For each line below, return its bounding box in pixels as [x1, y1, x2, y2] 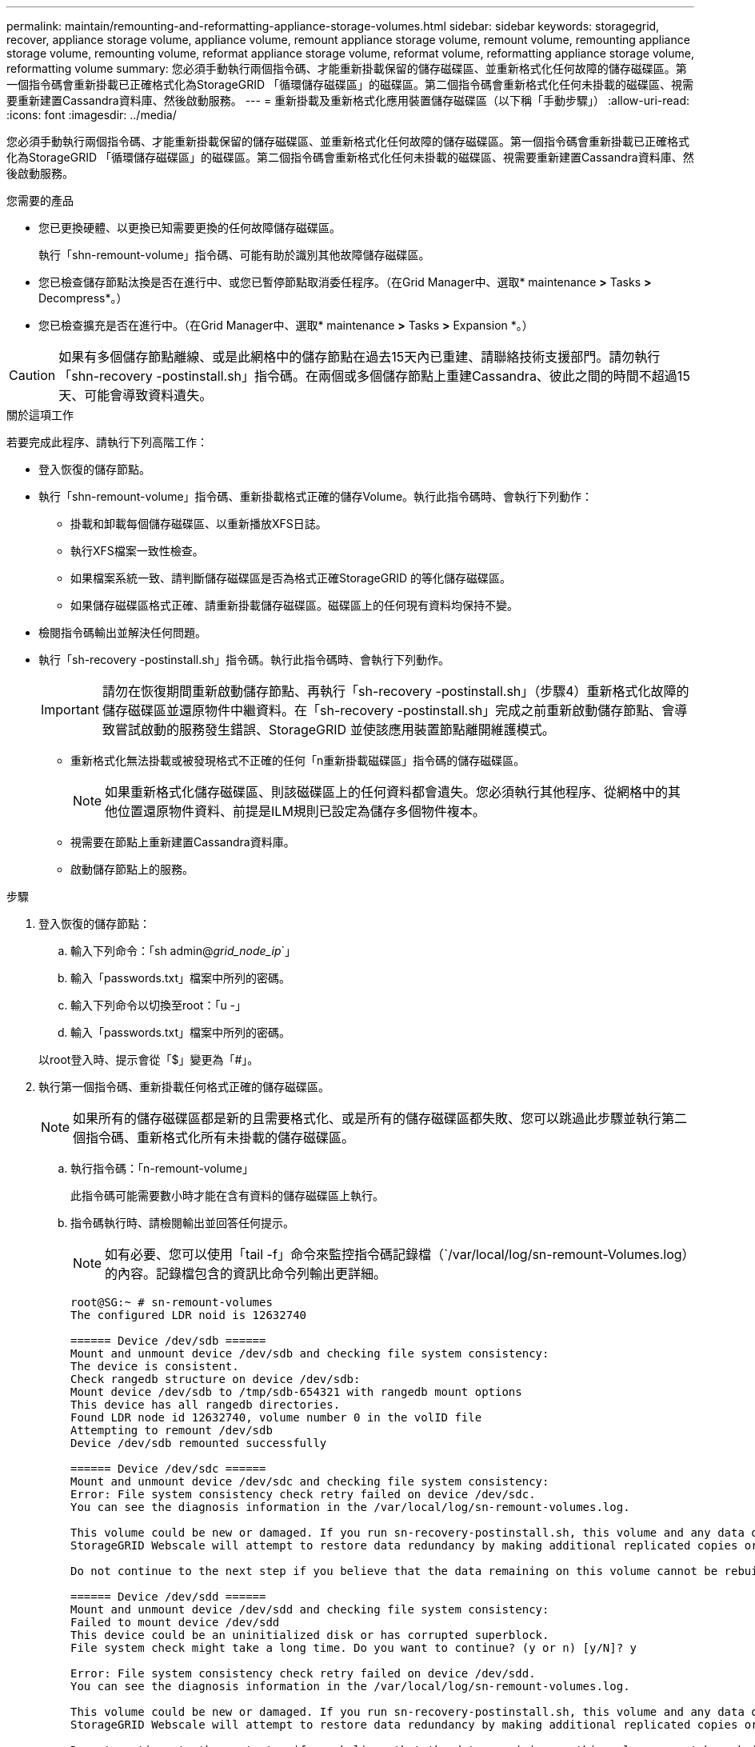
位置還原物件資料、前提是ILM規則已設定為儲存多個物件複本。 [118, 803, 485, 819]
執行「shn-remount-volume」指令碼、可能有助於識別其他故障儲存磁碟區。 [38, 248, 430, 262]
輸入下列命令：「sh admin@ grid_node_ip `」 [70, 944, 297, 957]
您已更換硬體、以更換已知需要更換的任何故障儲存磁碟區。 [38, 221, 341, 234]
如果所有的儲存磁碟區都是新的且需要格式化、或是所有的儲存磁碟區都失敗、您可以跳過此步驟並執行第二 [73, 1110, 688, 1126]
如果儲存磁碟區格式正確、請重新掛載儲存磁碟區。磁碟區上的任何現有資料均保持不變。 [70, 598, 518, 612]
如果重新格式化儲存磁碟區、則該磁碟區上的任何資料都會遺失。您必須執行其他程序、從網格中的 [105, 784, 669, 800]
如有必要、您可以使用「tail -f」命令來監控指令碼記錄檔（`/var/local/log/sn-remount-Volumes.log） [105, 1246, 689, 1262]
